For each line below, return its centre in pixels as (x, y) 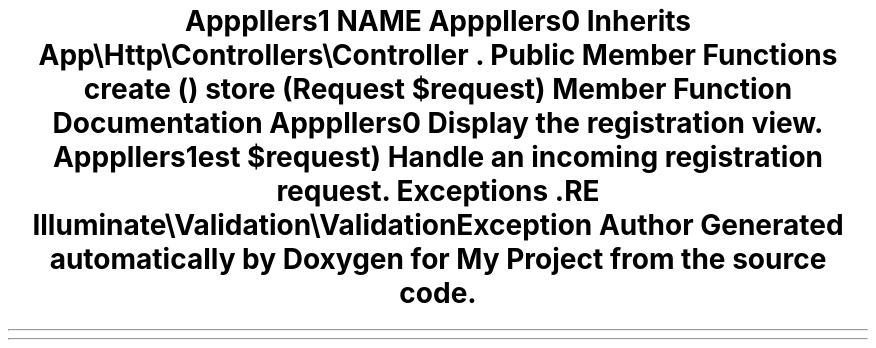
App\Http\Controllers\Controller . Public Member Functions (438, 55)
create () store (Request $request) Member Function (438, 89)
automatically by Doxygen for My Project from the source (438, 259)
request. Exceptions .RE (438, 191)
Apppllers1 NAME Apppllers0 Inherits (438, 21)
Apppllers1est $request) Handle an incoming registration (438, 157)
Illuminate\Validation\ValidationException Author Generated (438, 225)
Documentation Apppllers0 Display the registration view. (438, 123)
